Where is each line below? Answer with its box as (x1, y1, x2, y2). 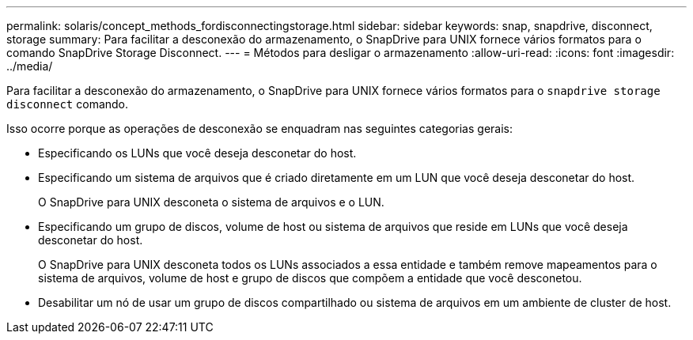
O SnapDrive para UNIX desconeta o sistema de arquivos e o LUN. (38, 195, 384, 209)
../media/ (6, 59, 53, 73)
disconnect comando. (6, 97, 129, 111)
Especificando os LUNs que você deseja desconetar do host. (38, 146, 357, 160)
